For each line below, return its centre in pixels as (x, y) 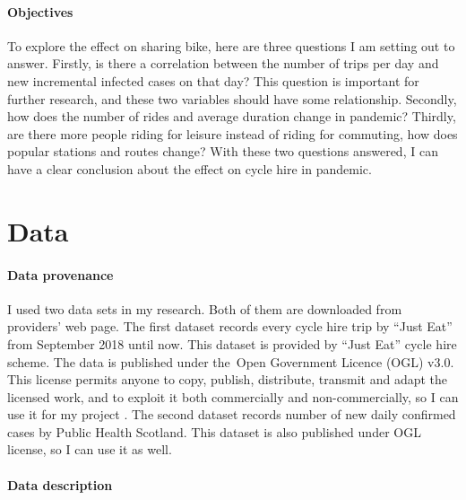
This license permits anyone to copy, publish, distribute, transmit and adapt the (228, 379)
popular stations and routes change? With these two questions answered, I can (223, 151)
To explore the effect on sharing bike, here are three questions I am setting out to (231, 45)
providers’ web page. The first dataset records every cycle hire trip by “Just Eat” (230, 326)
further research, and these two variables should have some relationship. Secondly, (232, 98)
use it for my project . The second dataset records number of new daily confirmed (232, 414)
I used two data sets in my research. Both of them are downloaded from (205, 308)
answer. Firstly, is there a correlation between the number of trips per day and (223, 63)
